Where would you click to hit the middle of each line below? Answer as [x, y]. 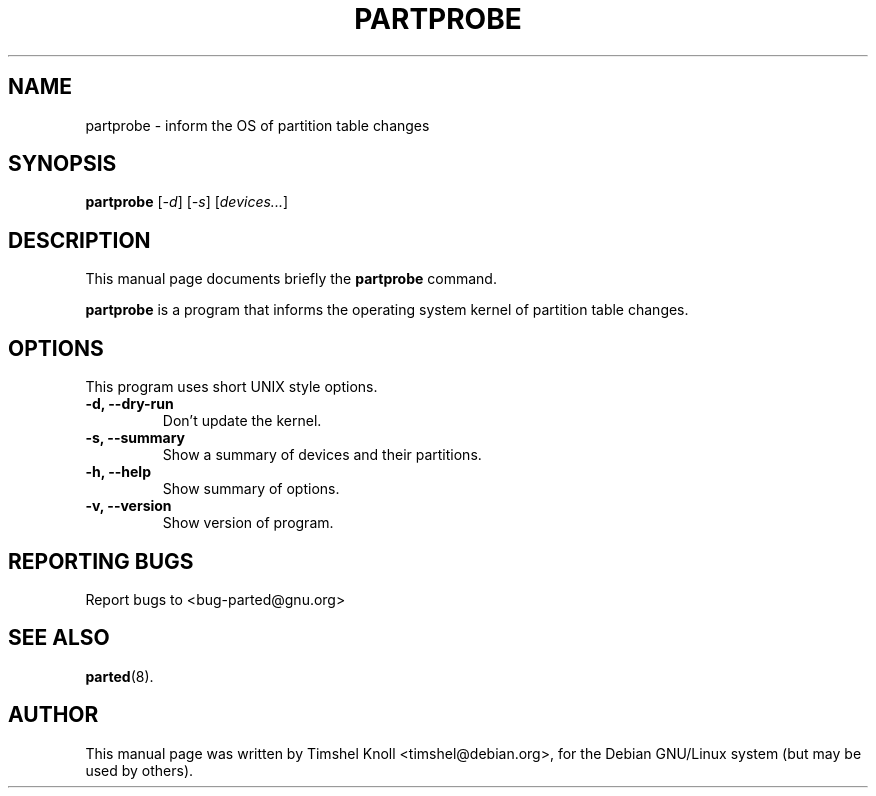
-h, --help [118, 472]
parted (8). [119, 676]
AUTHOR [53, 715]
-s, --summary [135, 438]
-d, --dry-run [129, 404]
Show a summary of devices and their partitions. [322, 455]
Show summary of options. [251, 489]
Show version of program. [248, 523]
